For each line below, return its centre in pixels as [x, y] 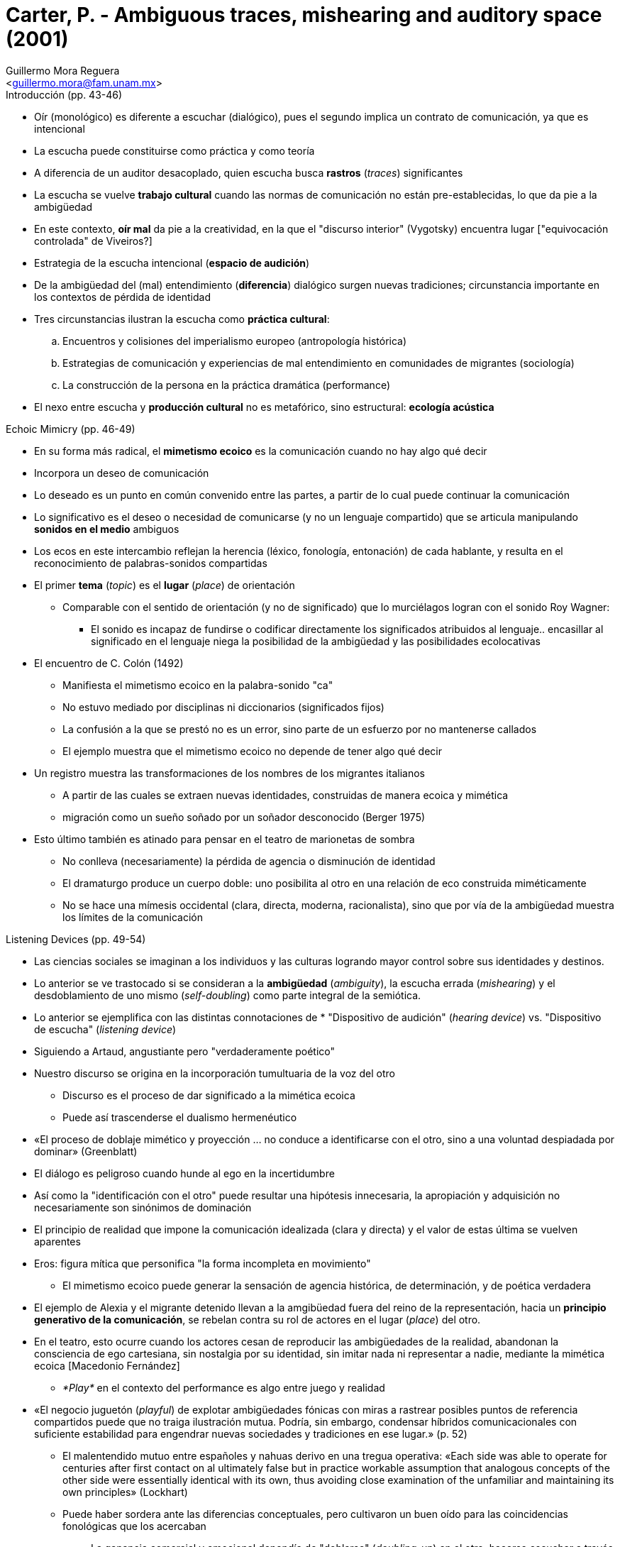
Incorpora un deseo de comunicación [122, 473]
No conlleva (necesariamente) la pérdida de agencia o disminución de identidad [249, 861]
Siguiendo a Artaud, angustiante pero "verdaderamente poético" [185, 1051]
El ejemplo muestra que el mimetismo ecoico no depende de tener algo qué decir [252, 751]
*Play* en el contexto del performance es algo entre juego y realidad [224, 1387]
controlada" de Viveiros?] [93, 241]
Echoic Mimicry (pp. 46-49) [71, 429]
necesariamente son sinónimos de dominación [143, 1207]
